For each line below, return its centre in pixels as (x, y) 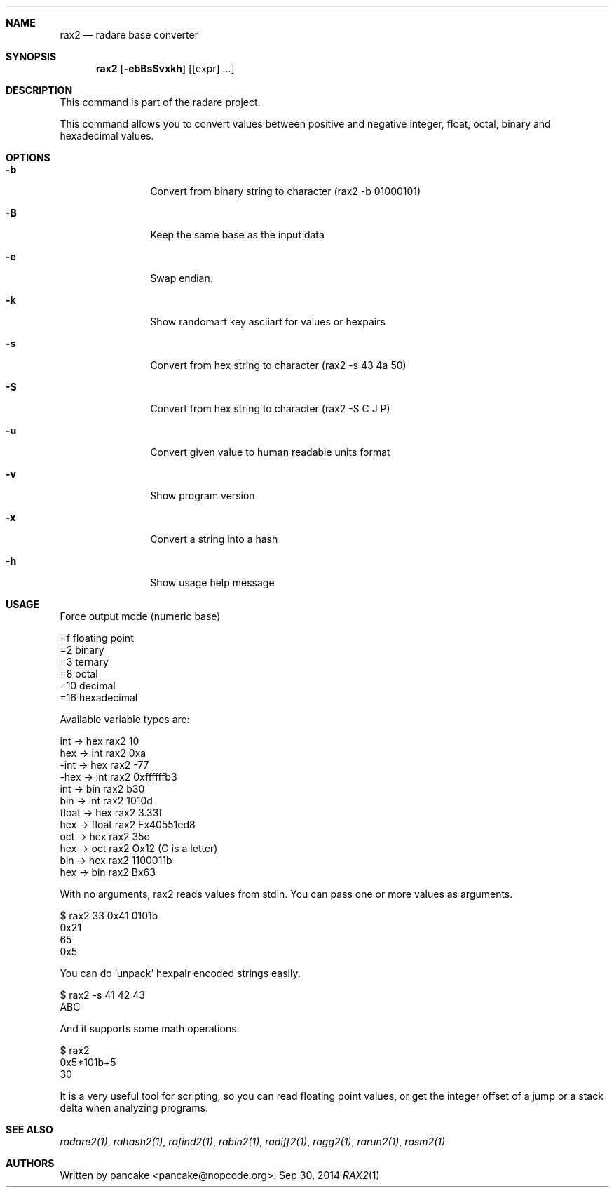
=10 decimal (88, 686)
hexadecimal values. (107, 136)
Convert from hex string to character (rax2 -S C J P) (270, 409)
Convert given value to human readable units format (270, 452)
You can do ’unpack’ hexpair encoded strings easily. (180, 973)
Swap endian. (182, 278)
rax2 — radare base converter (129, 35)
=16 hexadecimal (99, 697)
